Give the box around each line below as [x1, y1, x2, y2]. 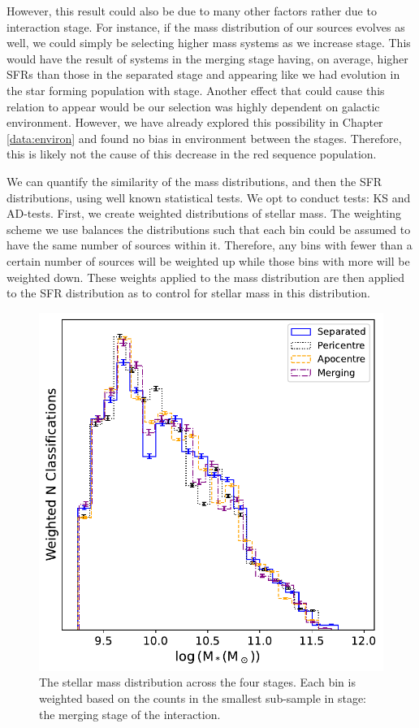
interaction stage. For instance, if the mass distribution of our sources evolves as [6, 18, 405, 35]
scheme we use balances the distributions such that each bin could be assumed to [6, 220, 411, 237]
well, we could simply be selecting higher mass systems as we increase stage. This [6, 34, 411, 51]
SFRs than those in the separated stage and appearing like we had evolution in [6, 66, 400, 83]
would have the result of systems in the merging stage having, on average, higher [6, 50, 408, 67]
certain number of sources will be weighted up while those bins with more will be [6, 252, 410, 269]
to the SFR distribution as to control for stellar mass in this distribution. [6, 284, 370, 301]
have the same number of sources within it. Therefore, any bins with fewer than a [6, 236, 413, 253]
